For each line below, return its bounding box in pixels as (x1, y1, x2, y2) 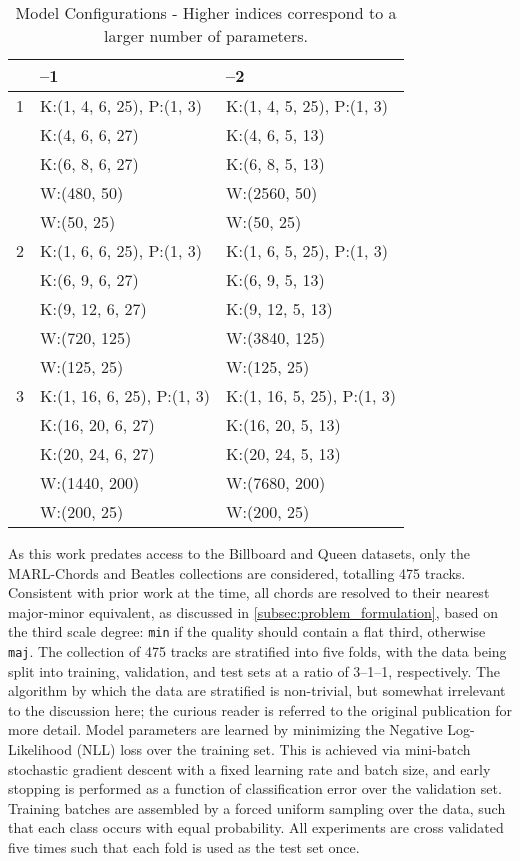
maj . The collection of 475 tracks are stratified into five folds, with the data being (8, 641, 507, 662)
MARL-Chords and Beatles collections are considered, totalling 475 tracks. (8, 562, 466, 583)
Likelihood (8, 739, 72, 760)
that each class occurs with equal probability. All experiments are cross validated (8, 817, 504, 838)
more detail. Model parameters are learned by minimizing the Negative (8, 719, 443, 740)
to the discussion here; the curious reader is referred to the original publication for (8, 699, 512, 720)
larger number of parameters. (104, 24, 308, 47)
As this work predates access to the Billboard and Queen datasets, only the (8, 543, 471, 563)
